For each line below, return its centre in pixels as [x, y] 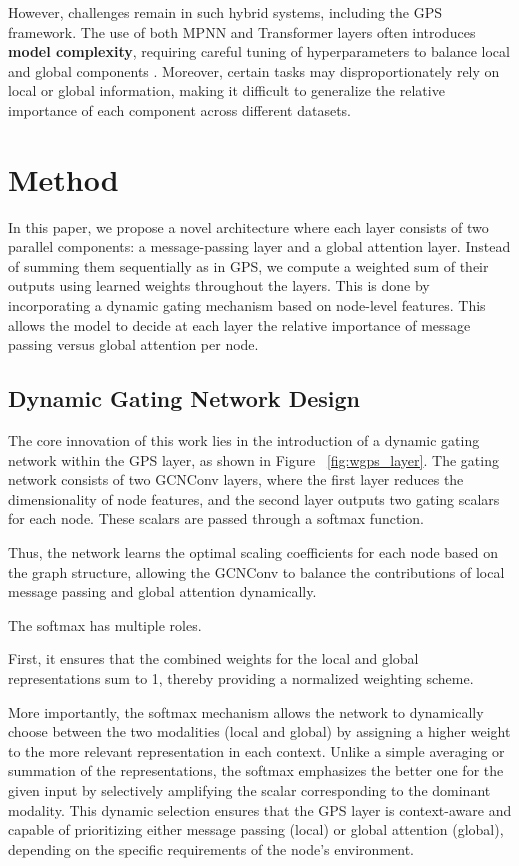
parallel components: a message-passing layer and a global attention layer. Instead [259, 246]
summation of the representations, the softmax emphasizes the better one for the [256, 770]
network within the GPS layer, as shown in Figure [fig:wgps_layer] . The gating [253, 459]
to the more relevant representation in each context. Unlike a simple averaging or [256, 750]
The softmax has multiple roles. [105, 624]
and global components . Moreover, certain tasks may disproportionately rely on [254, 70]
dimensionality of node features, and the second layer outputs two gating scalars [254, 498]
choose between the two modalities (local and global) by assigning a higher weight [259, 731]
